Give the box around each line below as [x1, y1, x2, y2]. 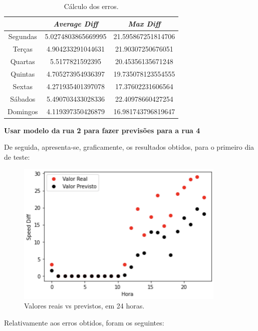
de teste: [4, 151, 30, 162]
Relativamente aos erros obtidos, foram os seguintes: [4, 317, 164, 327]
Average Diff [53, 18, 98, 29]
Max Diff [128, 18, 161, 29]
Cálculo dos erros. [64, 1, 119, 11]
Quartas [10, 56, 35, 67]
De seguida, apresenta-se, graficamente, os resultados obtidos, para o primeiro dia [4, 142, 254, 152]
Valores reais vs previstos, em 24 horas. [24, 300, 145, 311]
